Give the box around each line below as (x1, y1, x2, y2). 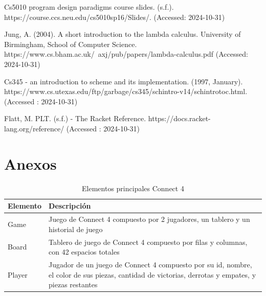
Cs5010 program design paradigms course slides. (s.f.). (4, 2, 174, 12)
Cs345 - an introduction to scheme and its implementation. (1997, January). (4, 76, 243, 86)
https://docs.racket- (148, 113, 211, 124)
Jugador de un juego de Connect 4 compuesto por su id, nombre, (49, 259, 252, 269)
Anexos (4, 153, 57, 174)
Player (8, 269, 28, 280)
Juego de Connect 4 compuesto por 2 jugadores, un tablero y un (49, 214, 250, 224)
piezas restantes (49, 279, 98, 290)
